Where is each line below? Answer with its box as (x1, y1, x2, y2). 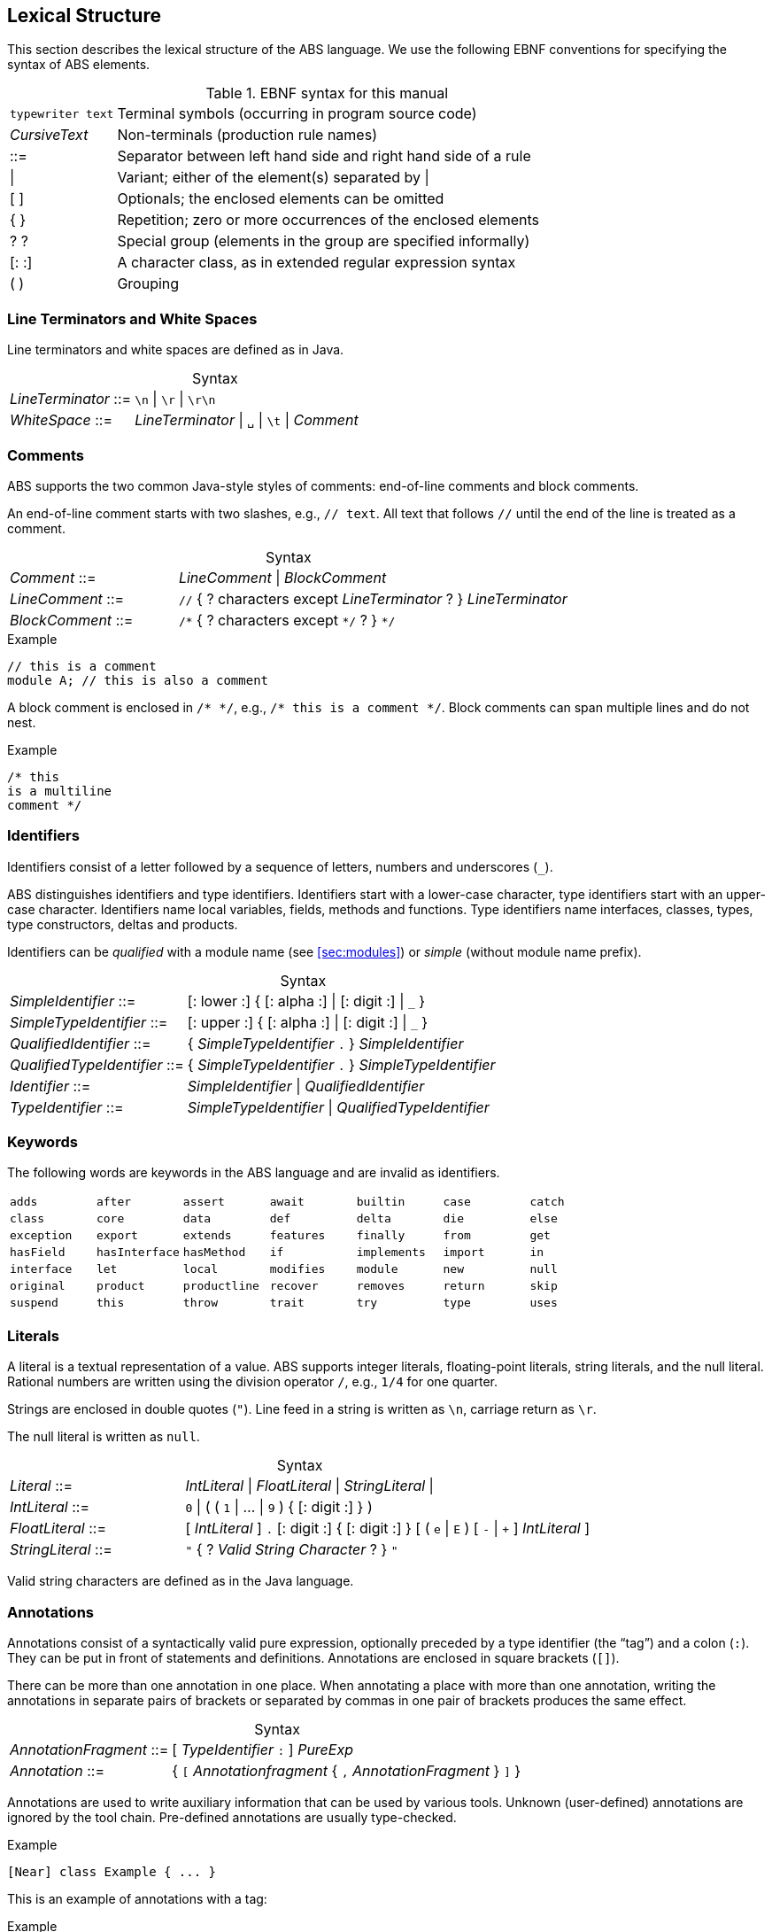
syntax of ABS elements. (7, 57, 151, 73)
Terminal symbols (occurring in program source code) (117, 105, 477, 123)
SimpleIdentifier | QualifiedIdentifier (187, 1076, 425, 1095)
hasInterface (96, 1245, 180, 1260)
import (443, 1245, 485, 1260)
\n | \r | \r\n (135, 390, 216, 408)
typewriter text (10, 106, 114, 120)
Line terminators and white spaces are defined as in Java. (7, 342, 344, 358)
